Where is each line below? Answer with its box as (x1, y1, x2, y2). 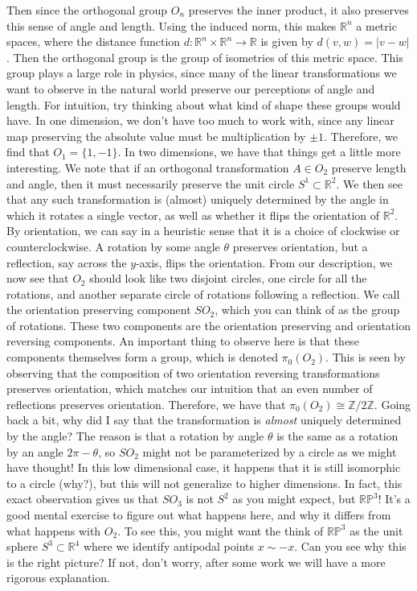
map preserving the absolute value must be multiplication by (6, 127, 306, 144)
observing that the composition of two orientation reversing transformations (6, 364, 380, 381)
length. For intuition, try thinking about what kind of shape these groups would (6, 96, 401, 113)
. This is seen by (325, 349, 406, 366)
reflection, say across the (6, 254, 127, 271)
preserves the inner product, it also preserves (188, 2, 409, 18)
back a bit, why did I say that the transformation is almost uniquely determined (6, 411, 402, 428)
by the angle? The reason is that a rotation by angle (6, 428, 264, 444)
